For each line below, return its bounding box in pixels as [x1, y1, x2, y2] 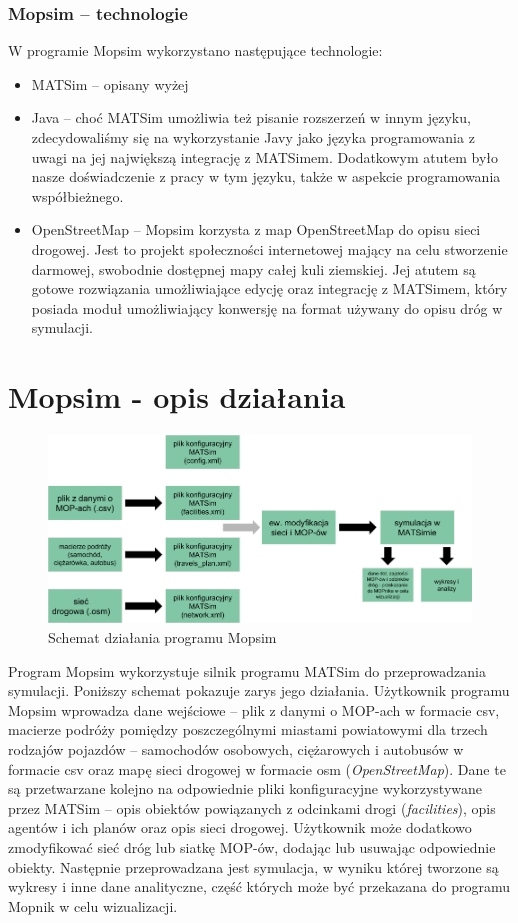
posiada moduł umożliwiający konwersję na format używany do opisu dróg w [31, 297, 503, 318]
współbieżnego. [31, 185, 124, 206]
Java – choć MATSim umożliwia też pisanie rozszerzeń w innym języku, [31, 107, 471, 128]
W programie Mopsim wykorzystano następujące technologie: [8, 40, 383, 61]
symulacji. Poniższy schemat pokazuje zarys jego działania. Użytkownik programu [8, 680, 510, 701]
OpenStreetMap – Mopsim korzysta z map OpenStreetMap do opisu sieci [31, 219, 481, 240]
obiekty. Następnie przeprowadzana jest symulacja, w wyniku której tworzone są [8, 856, 499, 877]
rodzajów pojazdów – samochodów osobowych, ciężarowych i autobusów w [8, 739, 464, 760]
